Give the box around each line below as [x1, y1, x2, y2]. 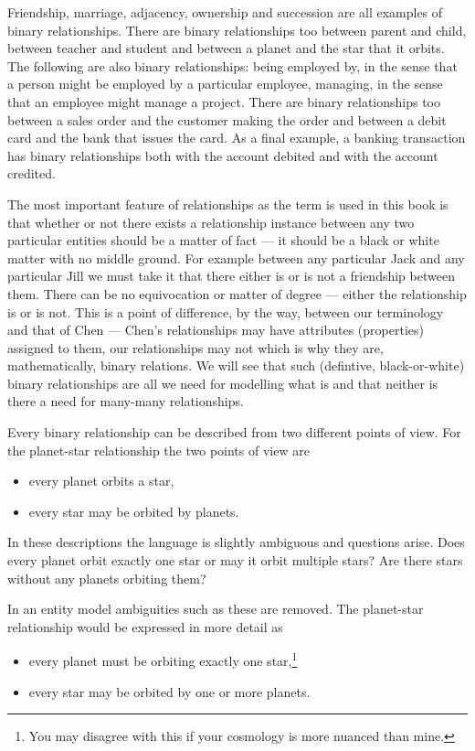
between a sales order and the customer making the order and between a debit [7, 110, 447, 129]
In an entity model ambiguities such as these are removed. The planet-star [7, 599, 424, 618]
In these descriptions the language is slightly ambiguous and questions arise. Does [7, 532, 465, 552]
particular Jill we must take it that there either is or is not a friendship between [7, 266, 455, 285]
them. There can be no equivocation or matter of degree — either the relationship [7, 284, 467, 303]
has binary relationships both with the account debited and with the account [7, 145, 438, 165]
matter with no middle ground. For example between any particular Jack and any [7, 248, 465, 267]
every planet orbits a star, [28, 471, 174, 490]
